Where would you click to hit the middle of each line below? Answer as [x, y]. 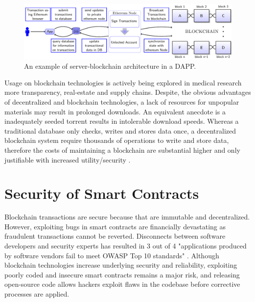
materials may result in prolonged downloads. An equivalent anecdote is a [115, 111]
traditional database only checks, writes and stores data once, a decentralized [120, 130]
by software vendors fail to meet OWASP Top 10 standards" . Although [112, 255]
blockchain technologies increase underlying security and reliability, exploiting [121, 265]
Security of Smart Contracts [102, 193]
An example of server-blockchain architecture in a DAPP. [110, 66]
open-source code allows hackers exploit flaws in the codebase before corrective [122, 284]
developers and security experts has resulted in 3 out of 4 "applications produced [126, 246]
